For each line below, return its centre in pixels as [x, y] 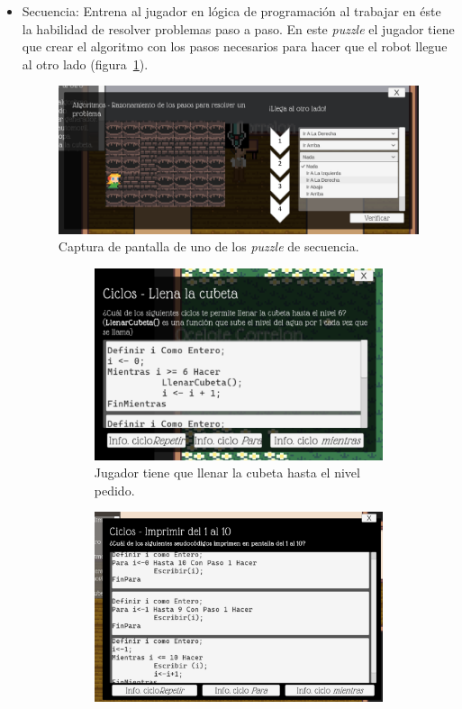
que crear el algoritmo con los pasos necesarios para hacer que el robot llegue [235, 46]
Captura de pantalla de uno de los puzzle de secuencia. [208, 246]
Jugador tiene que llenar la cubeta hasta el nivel [227, 473]
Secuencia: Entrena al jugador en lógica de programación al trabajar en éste [231, 11]
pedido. [114, 490]
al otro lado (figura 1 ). [85, 64]
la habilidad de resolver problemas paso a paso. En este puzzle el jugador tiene [238, 28]
